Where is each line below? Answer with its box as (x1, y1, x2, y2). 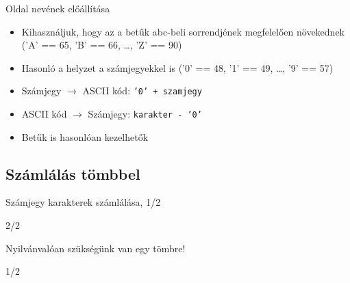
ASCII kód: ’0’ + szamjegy (82, 83, 202, 98)
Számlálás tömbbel (5, 163, 140, 184)
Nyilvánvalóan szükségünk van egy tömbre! (5, 241, 186, 255)
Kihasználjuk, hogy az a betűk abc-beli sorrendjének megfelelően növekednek (21, 24, 345, 38)
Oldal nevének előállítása (5, 1, 110, 15)
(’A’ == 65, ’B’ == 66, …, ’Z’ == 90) (21, 38, 182, 52)
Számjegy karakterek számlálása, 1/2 (5, 195, 161, 209)
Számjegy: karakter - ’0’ (88, 107, 202, 121)
